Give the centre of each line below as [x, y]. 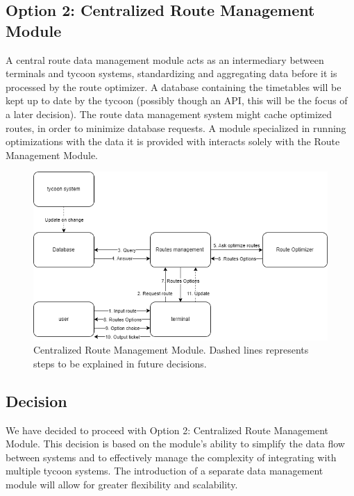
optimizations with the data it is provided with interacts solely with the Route [173, 141]
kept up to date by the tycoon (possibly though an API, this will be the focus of [177, 100]
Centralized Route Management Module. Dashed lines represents [171, 350]
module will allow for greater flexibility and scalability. [122, 484]
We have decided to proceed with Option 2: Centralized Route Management [167, 430]
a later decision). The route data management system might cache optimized [169, 114]
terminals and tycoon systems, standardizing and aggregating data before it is [171, 73]
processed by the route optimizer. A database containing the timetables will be [174, 86]
